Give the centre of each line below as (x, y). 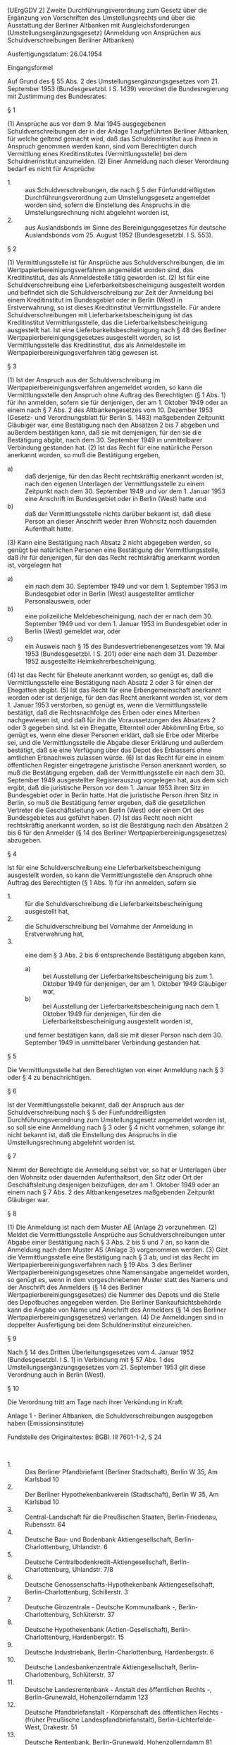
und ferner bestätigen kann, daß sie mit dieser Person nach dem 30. (124, 1035)
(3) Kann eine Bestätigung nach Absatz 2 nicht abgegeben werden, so (109, 542)
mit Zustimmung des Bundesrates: (57, 96)
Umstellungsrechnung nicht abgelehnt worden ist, (98, 212)
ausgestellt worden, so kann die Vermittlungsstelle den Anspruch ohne (110, 875)
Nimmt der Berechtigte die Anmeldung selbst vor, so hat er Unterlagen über (117, 1170)
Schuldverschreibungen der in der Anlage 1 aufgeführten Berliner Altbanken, (118, 131)
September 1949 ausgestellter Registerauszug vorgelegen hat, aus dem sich (118, 780)
